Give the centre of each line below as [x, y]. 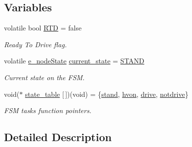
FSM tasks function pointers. [48, 110]
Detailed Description [58, 137]
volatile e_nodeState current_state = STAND [74, 61]
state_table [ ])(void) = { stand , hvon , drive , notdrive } [107, 94]
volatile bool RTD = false [43, 28]
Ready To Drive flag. [36, 44]
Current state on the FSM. [44, 77]
